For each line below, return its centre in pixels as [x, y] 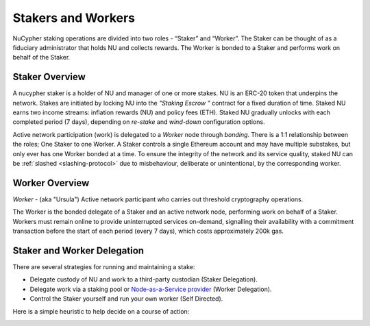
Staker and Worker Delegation [78, 250]
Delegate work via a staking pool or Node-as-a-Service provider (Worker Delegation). [151, 289]
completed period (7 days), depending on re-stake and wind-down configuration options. [139, 122]
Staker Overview [49, 77]
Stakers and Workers [74, 18]
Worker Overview [51, 183]
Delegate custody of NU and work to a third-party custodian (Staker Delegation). [144, 279]
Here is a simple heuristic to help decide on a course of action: [101, 311]
